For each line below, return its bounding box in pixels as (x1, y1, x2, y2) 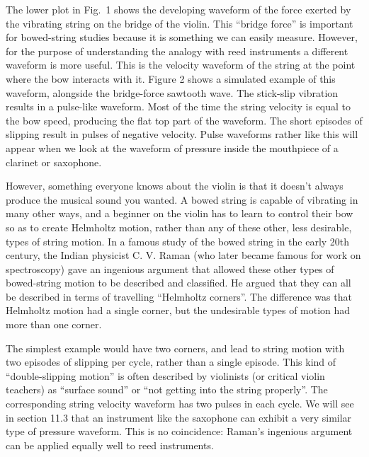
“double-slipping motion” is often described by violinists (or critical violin (6, 368, 325, 383)
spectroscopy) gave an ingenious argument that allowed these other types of (6, 261, 334, 276)
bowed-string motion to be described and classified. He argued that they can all (6, 275, 351, 290)
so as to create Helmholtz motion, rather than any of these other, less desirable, (6, 219, 352, 234)
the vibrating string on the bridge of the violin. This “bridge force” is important (6, 16, 353, 30)
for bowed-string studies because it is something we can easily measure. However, (6, 30, 358, 45)
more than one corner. (6, 317, 102, 332)
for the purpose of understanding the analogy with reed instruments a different (6, 43, 348, 58)
